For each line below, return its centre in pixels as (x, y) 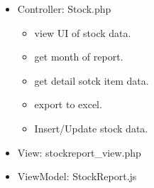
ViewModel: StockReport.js (77, 176)
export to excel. (68, 104)
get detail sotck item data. (92, 80)
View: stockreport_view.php (79, 152)
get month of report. (79, 57)
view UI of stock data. (83, 32)
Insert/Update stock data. (91, 128)
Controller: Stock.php (64, 9)
